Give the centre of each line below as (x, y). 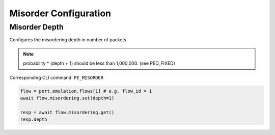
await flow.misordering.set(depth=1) (67, 98)
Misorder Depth (36, 27)
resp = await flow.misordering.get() (67, 112)
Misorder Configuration (60, 13)
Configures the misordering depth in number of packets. (68, 40)
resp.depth (34, 119)
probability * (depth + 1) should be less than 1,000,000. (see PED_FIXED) (99, 63)
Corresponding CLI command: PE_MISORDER (57, 77)
